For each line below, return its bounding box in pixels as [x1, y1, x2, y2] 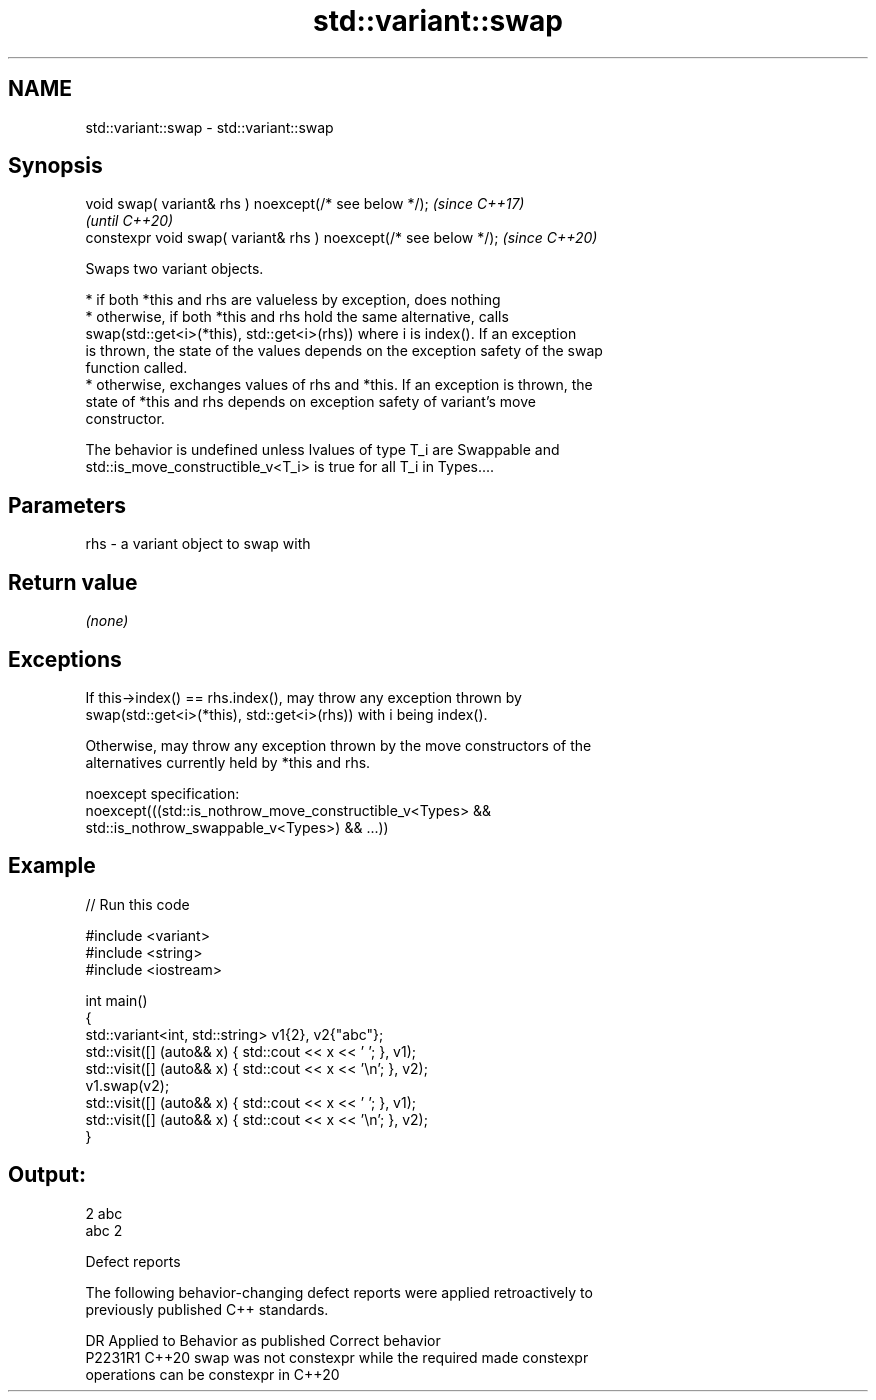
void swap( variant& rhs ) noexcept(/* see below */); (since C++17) [85, 195, 525, 213]
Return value [8, 569, 138, 595]
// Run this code [85, 895, 190, 913]
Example [8, 853, 96, 879]
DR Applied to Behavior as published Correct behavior [85, 1331, 441, 1349]
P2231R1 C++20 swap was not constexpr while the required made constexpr [85, 1348, 589, 1366]
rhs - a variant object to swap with [85, 535, 311, 553]
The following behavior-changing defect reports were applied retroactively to [85, 1283, 593, 1301]
